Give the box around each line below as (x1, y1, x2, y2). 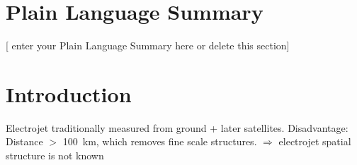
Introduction (6, 79, 132, 108)
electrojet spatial (278, 134, 351, 149)
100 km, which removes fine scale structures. (62, 134, 257, 149)
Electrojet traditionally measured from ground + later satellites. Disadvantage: (6, 120, 348, 135)
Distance (6, 134, 43, 149)
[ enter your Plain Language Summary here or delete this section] (6, 38, 290, 53)
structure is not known (6, 148, 104, 163)
